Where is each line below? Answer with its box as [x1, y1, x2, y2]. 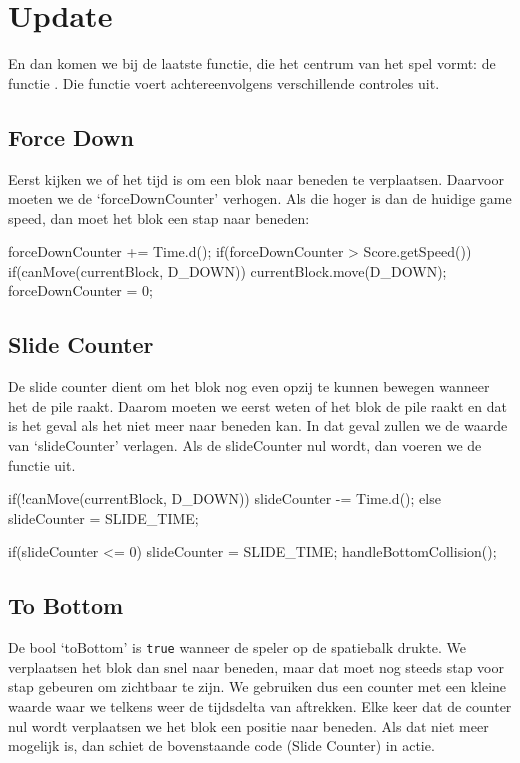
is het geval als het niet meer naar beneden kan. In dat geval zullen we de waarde [8, 415, 508, 436]
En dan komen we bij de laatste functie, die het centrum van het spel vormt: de [8, 53, 496, 74]
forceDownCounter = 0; [8, 280, 153, 301]
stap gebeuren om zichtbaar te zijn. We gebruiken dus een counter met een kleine [8, 676, 507, 697]
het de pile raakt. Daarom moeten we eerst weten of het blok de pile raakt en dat [8, 395, 507, 416]
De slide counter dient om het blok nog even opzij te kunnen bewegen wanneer [8, 376, 490, 397]
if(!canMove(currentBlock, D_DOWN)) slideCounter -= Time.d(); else [8, 488, 441, 509]
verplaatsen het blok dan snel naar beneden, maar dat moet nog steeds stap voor [8, 656, 504, 677]
